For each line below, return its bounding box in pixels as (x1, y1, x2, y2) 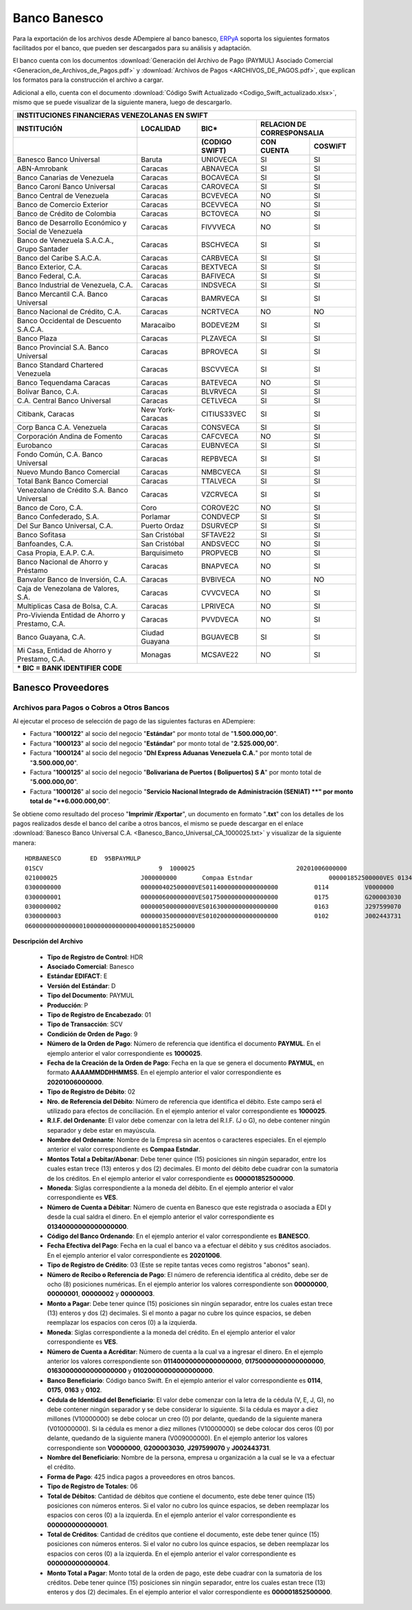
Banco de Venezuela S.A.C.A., (16, 236, 114, 246)
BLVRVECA (201, 387, 237, 397)
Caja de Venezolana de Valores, (16, 584, 119, 594)
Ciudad (141, 628, 165, 638)
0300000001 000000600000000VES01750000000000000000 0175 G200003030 (25, 893, 402, 901)
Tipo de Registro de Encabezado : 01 (47, 1010, 151, 1019)
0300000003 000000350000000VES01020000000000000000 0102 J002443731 (25, 912, 402, 920)
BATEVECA (201, 378, 238, 388)
